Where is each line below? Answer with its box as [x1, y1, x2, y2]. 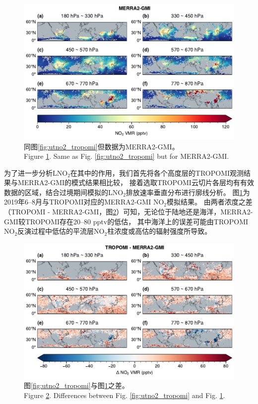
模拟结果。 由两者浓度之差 [167, 197, 253, 207]
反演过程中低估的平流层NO [17, 226, 105, 236]
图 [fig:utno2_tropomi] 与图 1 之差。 [24, 380, 129, 391]
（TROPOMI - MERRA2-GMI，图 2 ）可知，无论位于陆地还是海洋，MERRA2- [4, 206, 253, 217]
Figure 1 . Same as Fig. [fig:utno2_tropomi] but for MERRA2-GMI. [24, 151, 229, 161]
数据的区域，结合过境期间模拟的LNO [4, 187, 124, 197]
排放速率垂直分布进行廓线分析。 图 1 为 [126, 187, 250, 197]
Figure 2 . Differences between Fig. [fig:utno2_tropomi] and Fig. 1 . [24, 390, 225, 400]
